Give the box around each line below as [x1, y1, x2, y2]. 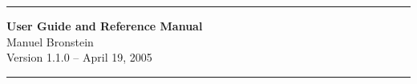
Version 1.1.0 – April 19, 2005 [6, 49, 152, 66]
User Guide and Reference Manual [6, 18, 203, 34]
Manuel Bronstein [6, 33, 94, 50]
